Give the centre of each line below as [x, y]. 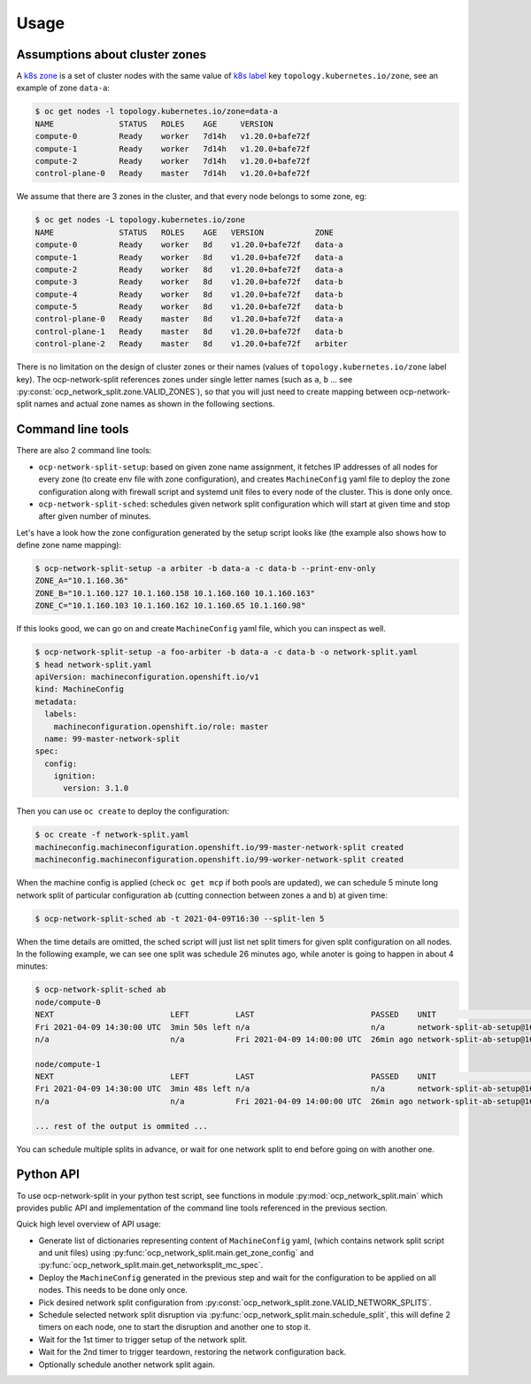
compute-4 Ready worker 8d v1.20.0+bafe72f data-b [189, 294]
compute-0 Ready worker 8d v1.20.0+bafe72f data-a [189, 245]
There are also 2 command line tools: [84, 451]
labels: [61, 714]
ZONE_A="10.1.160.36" [82, 581]
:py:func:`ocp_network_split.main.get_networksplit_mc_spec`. [151, 1265]
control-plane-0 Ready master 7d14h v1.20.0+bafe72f [173, 174]
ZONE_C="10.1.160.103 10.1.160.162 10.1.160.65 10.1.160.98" [170, 606]
